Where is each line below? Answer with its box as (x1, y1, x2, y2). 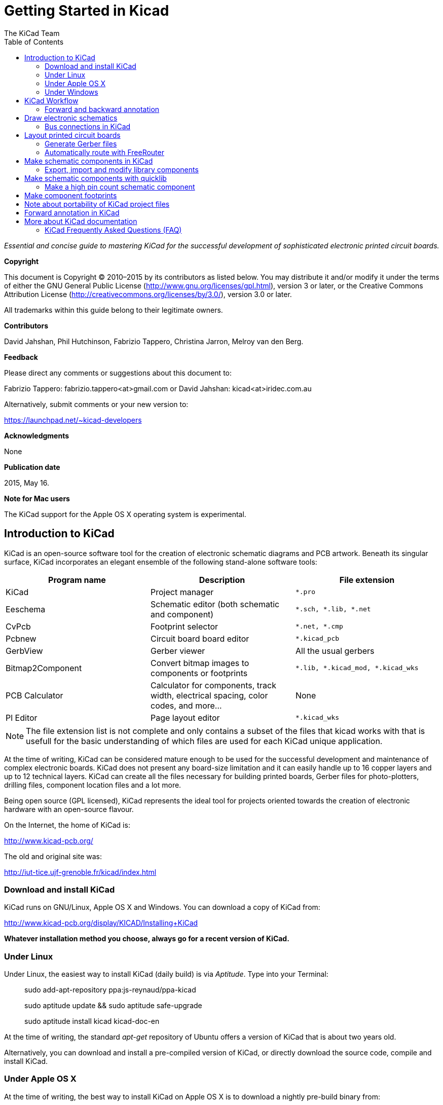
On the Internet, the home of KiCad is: (4, 820, 130, 829)
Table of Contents (4, 37, 64, 46)
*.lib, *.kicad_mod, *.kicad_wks (295, 664, 419, 672)
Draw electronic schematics (24, 113, 118, 122)
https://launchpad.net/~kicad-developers (4, 415, 142, 424)
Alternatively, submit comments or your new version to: (4, 399, 189, 409)
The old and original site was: (4, 852, 102, 861)
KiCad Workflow (24, 96, 79, 105)
